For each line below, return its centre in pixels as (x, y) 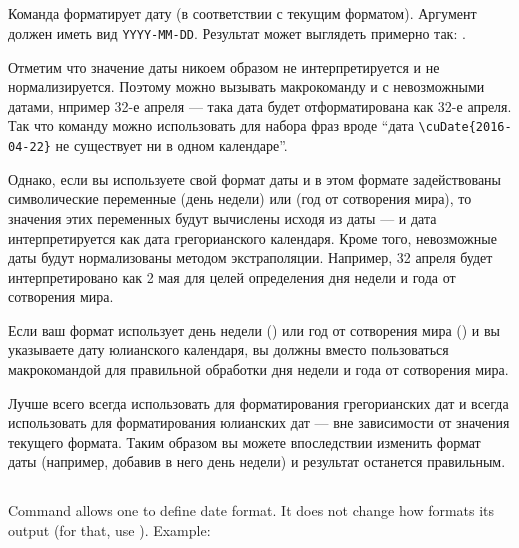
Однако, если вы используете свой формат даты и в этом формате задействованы (254, 178)
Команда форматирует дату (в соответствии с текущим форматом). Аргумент (242, 13)
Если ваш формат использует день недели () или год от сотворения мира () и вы (254, 329)
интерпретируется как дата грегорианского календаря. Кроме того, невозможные (252, 237)
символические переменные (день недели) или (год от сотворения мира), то (240, 198)
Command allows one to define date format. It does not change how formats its (251, 510)
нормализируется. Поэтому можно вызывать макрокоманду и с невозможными (246, 86)
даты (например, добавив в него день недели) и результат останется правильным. (257, 461)
